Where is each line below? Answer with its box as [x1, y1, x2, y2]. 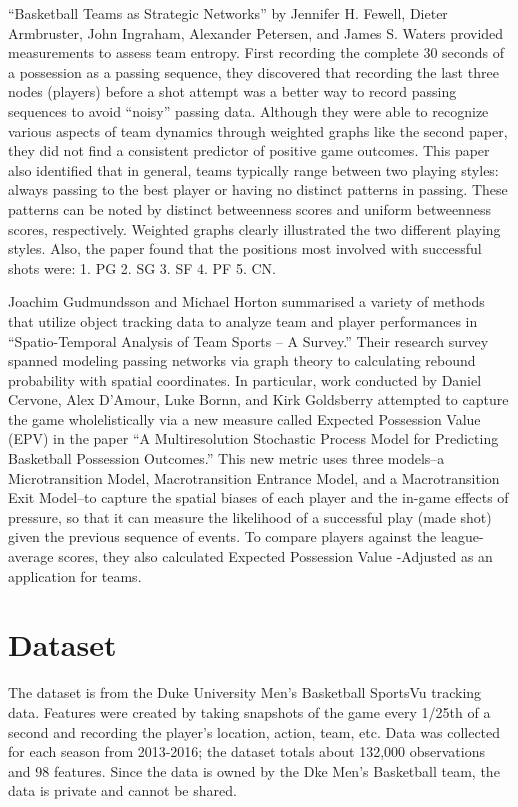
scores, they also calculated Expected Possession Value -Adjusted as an [58, 546, 493, 567]
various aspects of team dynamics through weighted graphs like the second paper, [8, 120, 508, 141]
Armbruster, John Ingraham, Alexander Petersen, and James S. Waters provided [8, 22, 504, 43]
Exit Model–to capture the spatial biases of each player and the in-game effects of [8, 487, 509, 508]
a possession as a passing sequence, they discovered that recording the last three [8, 61, 499, 82]
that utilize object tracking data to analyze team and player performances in [8, 310, 478, 331]
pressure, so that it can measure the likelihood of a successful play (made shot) [8, 506, 492, 527]
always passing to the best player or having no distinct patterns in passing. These [8, 179, 508, 200]
